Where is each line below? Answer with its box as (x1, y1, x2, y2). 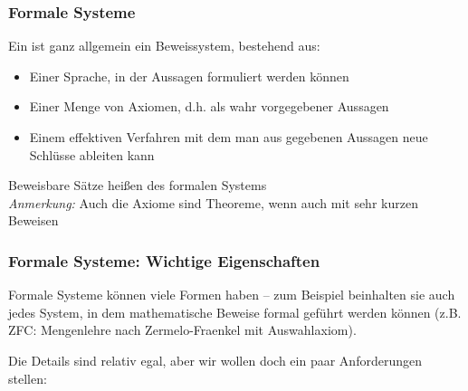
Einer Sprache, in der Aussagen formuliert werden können (29, 66, 349, 85)
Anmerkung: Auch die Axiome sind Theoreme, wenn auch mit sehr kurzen (8, 193, 418, 212)
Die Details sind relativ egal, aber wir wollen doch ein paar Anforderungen (8, 350, 422, 369)
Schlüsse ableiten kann (29, 145, 155, 164)
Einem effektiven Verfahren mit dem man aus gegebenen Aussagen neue (29, 128, 428, 146)
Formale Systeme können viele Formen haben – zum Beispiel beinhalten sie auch (8, 285, 455, 304)
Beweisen (8, 211, 59, 230)
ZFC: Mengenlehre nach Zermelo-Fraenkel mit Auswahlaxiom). (8, 320, 357, 339)
